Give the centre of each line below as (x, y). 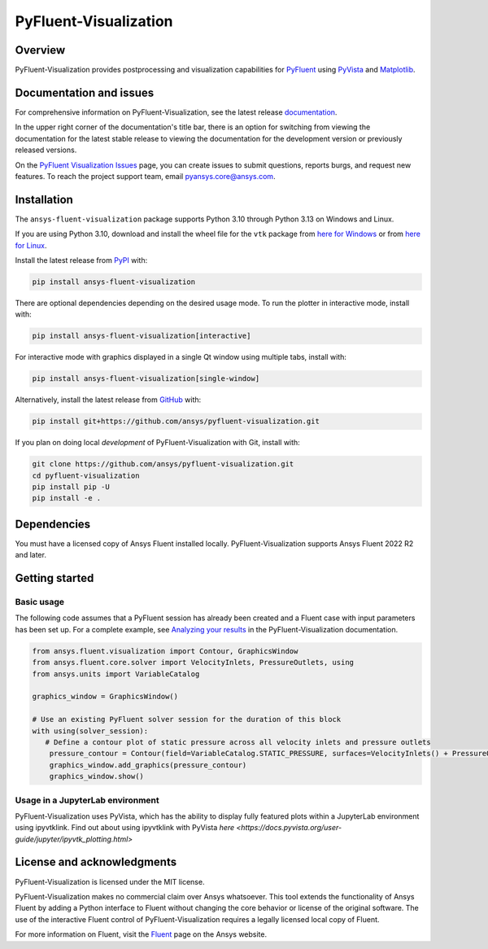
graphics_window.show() (96, 776)
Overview (40, 50)
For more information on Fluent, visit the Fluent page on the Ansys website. (141, 934)
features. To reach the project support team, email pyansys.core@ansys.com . (145, 176)
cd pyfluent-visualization (86, 475)
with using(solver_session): (90, 731)
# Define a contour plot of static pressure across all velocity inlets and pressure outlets (238, 742)
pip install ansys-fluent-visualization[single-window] (146, 379)
